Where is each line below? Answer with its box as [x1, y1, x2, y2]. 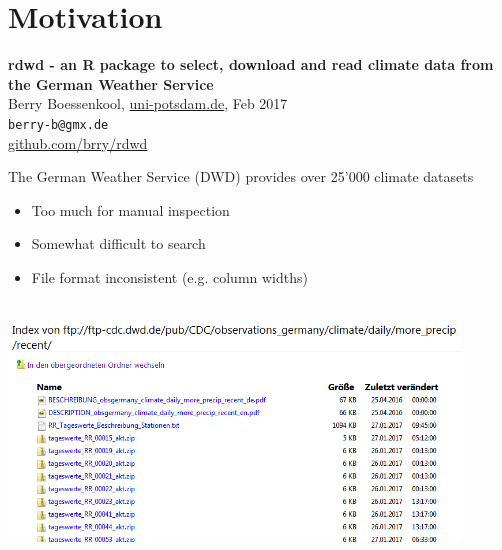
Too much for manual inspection [31, 199, 230, 220]
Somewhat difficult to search [31, 233, 206, 254]
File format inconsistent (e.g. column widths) [31, 266, 308, 287]
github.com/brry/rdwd [8, 132, 148, 153]
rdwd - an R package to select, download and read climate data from [8, 54, 494, 75]
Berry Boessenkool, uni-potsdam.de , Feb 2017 [8, 93, 288, 114]
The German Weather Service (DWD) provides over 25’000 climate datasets [8, 166, 474, 187]
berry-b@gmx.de [8, 117, 109, 132]
